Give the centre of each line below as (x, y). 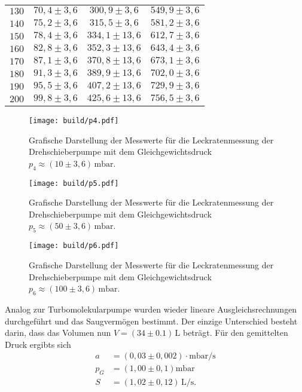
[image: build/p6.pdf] (74, 246)
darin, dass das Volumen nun (58, 333)
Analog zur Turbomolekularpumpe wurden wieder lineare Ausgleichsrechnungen (151, 309)
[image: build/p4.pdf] (74, 121)
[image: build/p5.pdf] (74, 183)
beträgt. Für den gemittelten (235, 333)
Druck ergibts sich (38, 344)
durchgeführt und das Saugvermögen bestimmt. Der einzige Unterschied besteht (151, 321)
